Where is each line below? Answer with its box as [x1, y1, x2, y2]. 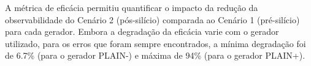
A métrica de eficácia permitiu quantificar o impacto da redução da [5, 1, 258, 13]
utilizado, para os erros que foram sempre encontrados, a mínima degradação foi [5, 37, 306, 50]
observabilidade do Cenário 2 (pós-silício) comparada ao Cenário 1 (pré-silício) [5, 13, 300, 26]
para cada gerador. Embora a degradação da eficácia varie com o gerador [5, 25, 279, 38]
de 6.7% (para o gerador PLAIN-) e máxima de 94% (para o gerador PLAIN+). [5, 49, 305, 62]
